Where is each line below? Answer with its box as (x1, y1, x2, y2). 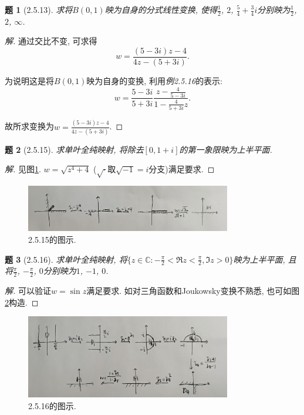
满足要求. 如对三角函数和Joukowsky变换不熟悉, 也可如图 (86, 285, 300, 297)
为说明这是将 (5, 75, 54, 87)
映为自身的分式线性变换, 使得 (104, 4, 217, 15)
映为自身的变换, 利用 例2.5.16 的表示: (86, 75, 223, 87)
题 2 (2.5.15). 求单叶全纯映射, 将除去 (5, 143, 144, 155)
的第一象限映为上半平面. (179, 143, 272, 155)
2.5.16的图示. (28, 399, 76, 411)
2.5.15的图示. (28, 233, 76, 245)
